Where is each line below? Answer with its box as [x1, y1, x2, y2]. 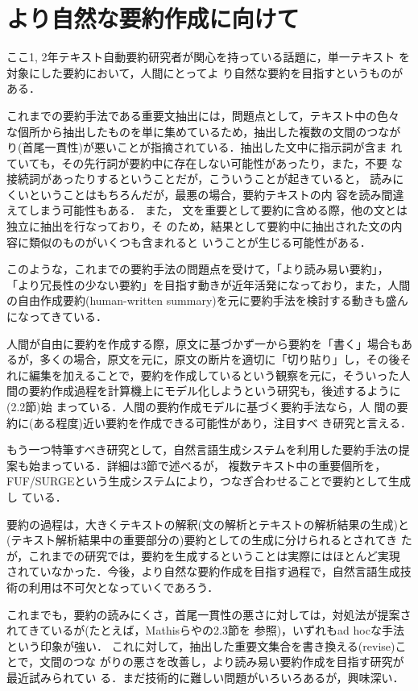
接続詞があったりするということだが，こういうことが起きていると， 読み [6, 170, 393, 187]
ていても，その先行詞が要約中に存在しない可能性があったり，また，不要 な [6, 154, 403, 171]
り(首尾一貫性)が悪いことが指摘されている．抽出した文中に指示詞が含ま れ [6, 139, 403, 156]
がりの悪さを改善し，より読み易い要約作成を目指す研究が [99, 653, 404, 670]
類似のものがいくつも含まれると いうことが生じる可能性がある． [28, 233, 371, 250]
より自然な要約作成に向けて [6, 2, 300, 35]
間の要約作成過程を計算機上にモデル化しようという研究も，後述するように [6, 382, 401, 399]
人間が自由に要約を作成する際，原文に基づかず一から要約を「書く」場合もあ [6, 335, 412, 352]
